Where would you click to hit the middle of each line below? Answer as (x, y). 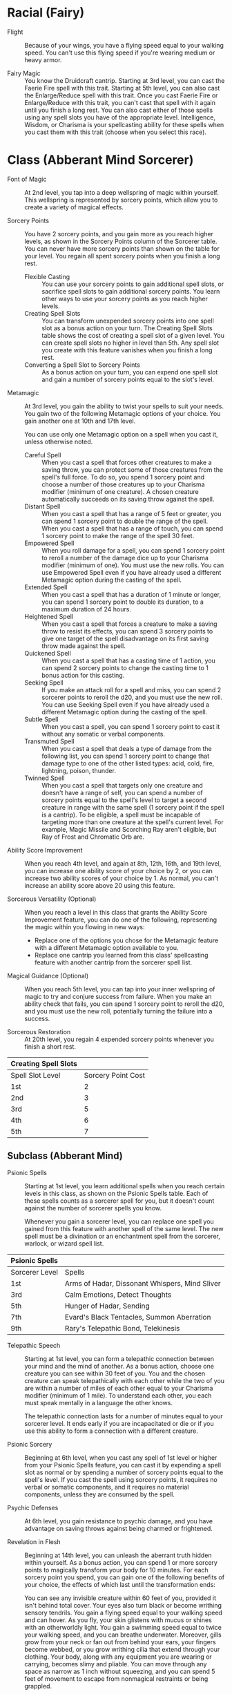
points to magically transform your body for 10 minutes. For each (116, 1570)
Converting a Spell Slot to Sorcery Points (82, 365)
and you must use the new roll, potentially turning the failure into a (118, 1011)
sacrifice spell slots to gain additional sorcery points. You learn (131, 291)
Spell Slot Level (36, 1075)
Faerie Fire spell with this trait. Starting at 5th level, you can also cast (122, 88)
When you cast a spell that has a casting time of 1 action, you (129, 660)
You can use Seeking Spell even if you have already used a (125, 704)
